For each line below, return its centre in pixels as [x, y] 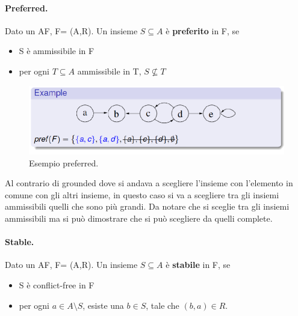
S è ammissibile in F [57, 51]
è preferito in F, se [203, 30]
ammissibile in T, [109, 71]
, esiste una [103, 305]
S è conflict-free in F [57, 284]
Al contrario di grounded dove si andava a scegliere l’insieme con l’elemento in [149, 183]
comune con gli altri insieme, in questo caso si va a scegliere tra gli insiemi [142, 194]
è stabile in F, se [198, 265]
